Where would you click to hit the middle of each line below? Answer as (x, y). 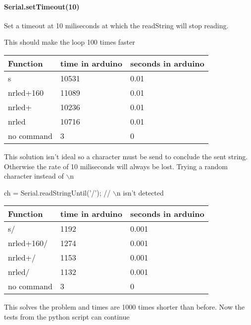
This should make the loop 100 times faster (70, 42)
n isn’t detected (140, 192)
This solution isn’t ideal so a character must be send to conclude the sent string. (126, 156)
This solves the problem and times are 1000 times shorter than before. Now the (124, 307)
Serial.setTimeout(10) (42, 6)
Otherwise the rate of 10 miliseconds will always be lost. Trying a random (116, 166)
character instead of (34, 176)
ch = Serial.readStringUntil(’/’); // (57, 192)
